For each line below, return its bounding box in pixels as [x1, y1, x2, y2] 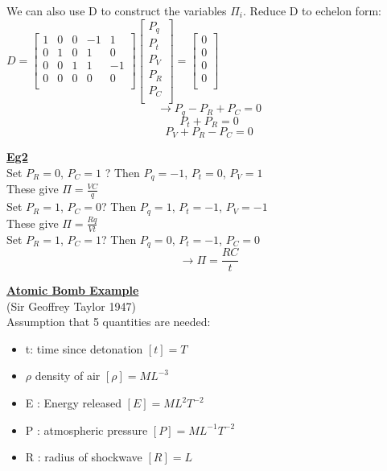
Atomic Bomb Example [6, 282, 139, 299]
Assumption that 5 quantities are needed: [6, 313, 211, 330]
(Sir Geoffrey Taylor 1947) [6, 297, 136, 314]
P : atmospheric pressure [25, 421, 148, 438]
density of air [35, 367, 101, 384]
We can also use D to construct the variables [6, 2, 227, 19]
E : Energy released [25, 395, 121, 411]
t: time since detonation [25, 340, 143, 357]
